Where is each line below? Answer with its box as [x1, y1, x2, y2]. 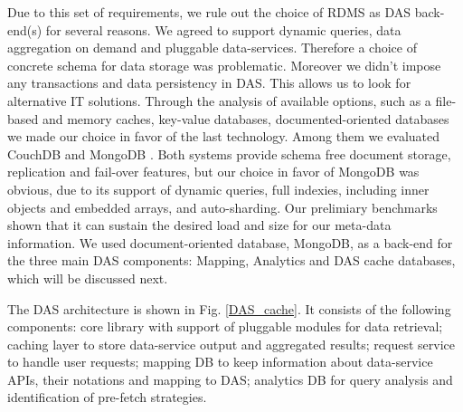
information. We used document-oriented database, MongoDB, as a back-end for [7, 233, 453, 252]
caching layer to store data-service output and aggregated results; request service [7, 334, 455, 353]
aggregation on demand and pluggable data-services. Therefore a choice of [7, 38, 417, 57]
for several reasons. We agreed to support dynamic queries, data [45, 20, 402, 39]
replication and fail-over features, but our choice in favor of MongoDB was [7, 162, 420, 181]
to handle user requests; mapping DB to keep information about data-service [7, 352, 433, 371]
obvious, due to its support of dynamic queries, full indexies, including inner [7, 179, 430, 198]
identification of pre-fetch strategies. [7, 388, 207, 407]
